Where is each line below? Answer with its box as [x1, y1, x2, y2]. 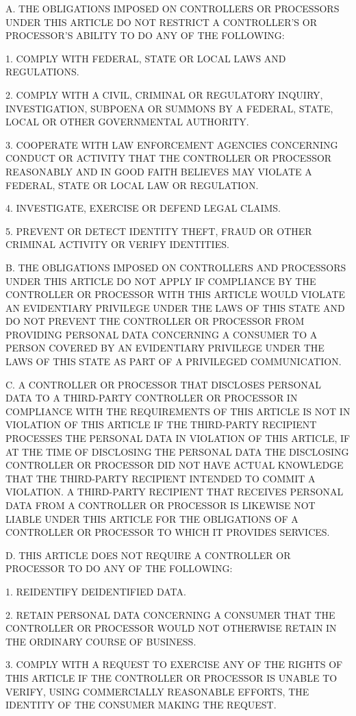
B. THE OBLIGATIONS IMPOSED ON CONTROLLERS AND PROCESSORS [5, 260, 346, 274]
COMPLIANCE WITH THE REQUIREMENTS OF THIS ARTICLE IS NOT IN [5, 404, 351, 418]
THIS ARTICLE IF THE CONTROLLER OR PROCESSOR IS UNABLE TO [5, 670, 338, 684]
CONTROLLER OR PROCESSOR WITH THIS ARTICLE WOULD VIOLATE [5, 287, 346, 301]
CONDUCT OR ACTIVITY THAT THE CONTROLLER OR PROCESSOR [5, 151, 332, 165]
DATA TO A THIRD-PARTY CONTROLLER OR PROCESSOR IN [5, 391, 298, 405]
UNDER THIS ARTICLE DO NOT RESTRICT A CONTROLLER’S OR [5, 14, 317, 29]
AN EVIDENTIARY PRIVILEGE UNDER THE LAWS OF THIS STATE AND [5, 300, 345, 314]
